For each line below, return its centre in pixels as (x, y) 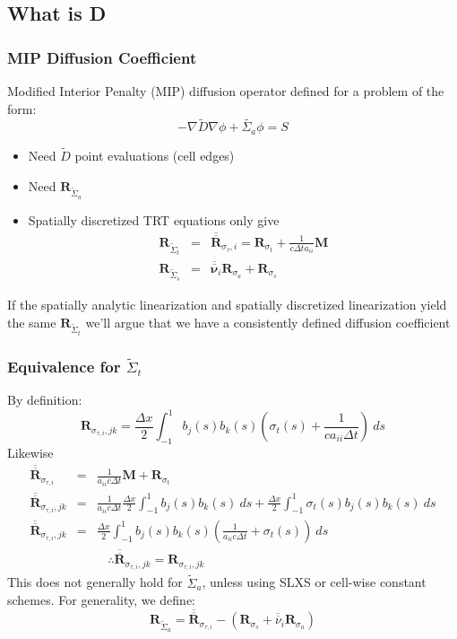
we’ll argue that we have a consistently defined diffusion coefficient (268, 322)
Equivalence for (64, 366)
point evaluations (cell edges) (155, 156)
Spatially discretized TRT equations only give (154, 219)
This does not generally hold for (95, 582)
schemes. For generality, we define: (102, 600)
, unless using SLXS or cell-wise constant (314, 582)
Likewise (30, 452)
